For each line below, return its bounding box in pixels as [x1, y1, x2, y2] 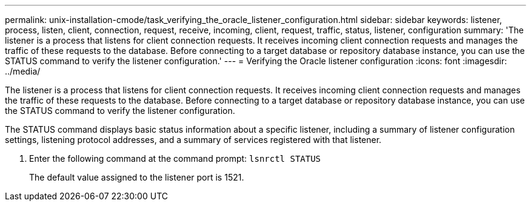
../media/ [5, 66, 41, 76]
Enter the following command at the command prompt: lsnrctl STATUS [29, 153, 321, 164]
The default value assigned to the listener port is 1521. [29, 172, 244, 182]
